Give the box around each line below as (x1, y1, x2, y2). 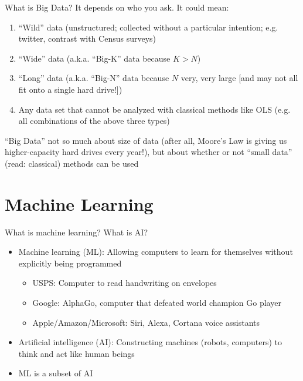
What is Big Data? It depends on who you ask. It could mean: (5, 1, 229, 13)
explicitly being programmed (18, 257, 122, 269)
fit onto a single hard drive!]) (18, 83, 122, 95)
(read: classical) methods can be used (5, 157, 139, 169)
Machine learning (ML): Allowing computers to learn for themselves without (18, 245, 293, 258)
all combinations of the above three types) (18, 114, 170, 127)
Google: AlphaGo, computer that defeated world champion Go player (32, 296, 281, 309)
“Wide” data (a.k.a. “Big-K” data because (18, 52, 171, 64)
